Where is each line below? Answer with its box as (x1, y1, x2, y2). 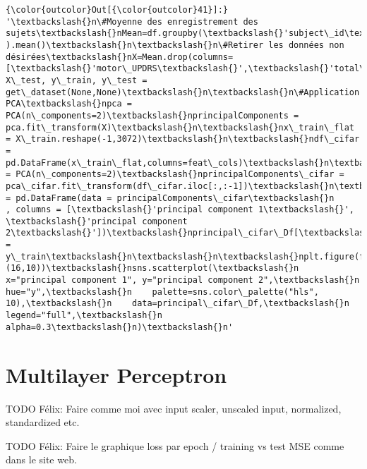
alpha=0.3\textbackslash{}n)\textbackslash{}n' (6, 322, 234, 332)
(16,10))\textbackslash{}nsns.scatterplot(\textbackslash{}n (6, 263, 299, 274)
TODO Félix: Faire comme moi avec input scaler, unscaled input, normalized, (6, 401, 342, 415)
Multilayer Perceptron (6, 360, 227, 389)
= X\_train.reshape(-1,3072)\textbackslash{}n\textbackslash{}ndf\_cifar (6, 134, 360, 145)
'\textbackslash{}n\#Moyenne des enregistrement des (6, 16, 258, 27)
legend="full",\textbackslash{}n (6, 310, 162, 321)
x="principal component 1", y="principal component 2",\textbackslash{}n (6, 275, 360, 286)
